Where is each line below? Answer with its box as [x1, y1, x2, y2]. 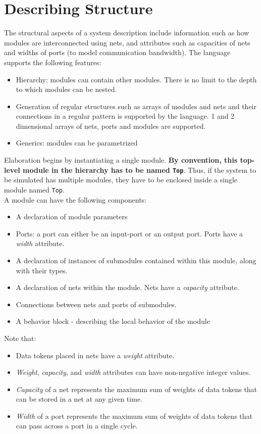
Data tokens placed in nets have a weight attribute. [16, 350, 175, 360]
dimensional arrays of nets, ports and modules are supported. [16, 120, 206, 131]
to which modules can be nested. [16, 84, 117, 94]
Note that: [4, 332, 36, 343]
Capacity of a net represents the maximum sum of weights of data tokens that [16, 383, 257, 394]
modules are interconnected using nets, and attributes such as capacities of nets [4, 37, 250, 47]
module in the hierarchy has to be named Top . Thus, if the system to [23, 164, 256, 175]
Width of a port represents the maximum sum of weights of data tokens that [16, 410, 253, 421]
